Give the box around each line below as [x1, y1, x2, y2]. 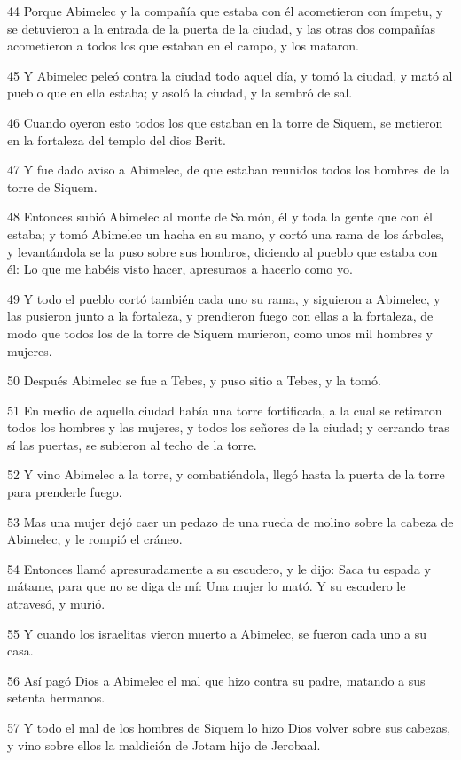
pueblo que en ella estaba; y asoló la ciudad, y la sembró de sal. [7, 83, 353, 102]
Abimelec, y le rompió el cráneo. [7, 530, 183, 548]
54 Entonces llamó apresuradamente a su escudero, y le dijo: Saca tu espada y [7, 559, 431, 578]
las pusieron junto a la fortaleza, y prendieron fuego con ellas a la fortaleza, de [7, 306, 434, 325]
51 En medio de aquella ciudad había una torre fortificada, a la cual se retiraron [7, 400, 442, 419]
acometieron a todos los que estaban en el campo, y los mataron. [7, 36, 360, 55]
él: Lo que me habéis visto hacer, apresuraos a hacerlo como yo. [7, 260, 353, 278]
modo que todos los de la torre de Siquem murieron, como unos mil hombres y [7, 323, 433, 342]
